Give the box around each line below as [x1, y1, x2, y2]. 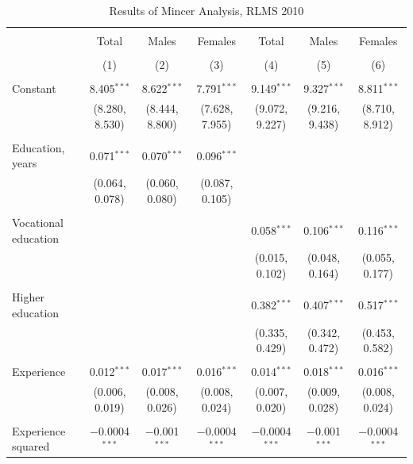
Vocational [12, 213, 64, 230]
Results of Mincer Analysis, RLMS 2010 [109, 2, 304, 18]
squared [12, 438, 50, 454]
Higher [12, 289, 44, 305]
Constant [12, 80, 56, 97]
